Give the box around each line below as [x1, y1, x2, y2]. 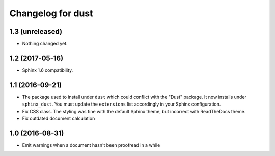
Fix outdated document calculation [22, 115, 95, 122]
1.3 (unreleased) [9, 27, 63, 36]
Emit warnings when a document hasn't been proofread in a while [22, 142, 160, 148]
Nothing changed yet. [22, 41, 68, 47]
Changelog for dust [9, 8, 94, 19]
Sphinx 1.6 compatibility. [22, 67, 73, 73]
